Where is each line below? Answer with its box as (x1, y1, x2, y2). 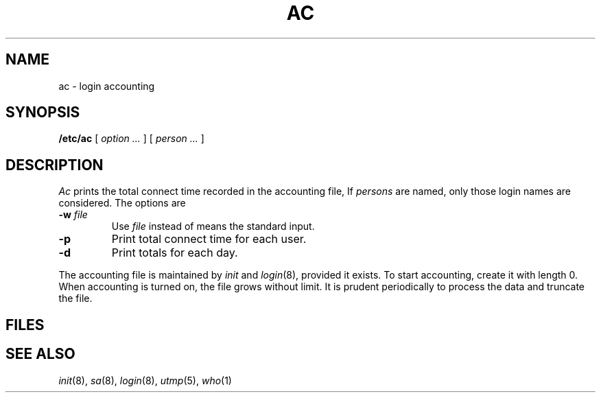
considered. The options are (58, 197, 186, 209)
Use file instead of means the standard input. (111, 220, 315, 233)
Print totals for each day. (111, 246, 238, 260)
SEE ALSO (5, 345, 75, 363)
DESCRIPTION (5, 156, 104, 174)
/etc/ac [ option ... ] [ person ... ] (58, 132, 204, 145)
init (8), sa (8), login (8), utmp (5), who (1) (58, 374, 232, 386)
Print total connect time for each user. (111, 232, 307, 246)
